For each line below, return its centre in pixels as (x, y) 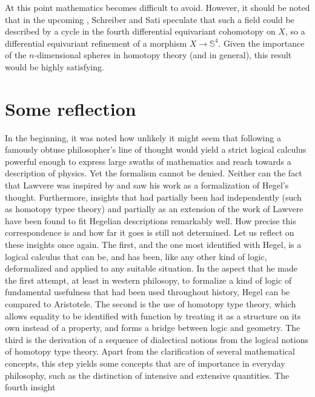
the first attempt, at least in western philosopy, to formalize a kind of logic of (148, 280)
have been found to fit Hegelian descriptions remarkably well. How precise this (151, 220)
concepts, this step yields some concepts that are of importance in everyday (145, 363)
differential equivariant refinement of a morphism (96, 43)
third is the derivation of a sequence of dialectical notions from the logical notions (157, 339)
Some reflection (71, 108)
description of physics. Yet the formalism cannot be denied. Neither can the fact (154, 173)
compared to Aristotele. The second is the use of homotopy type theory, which (151, 304)
